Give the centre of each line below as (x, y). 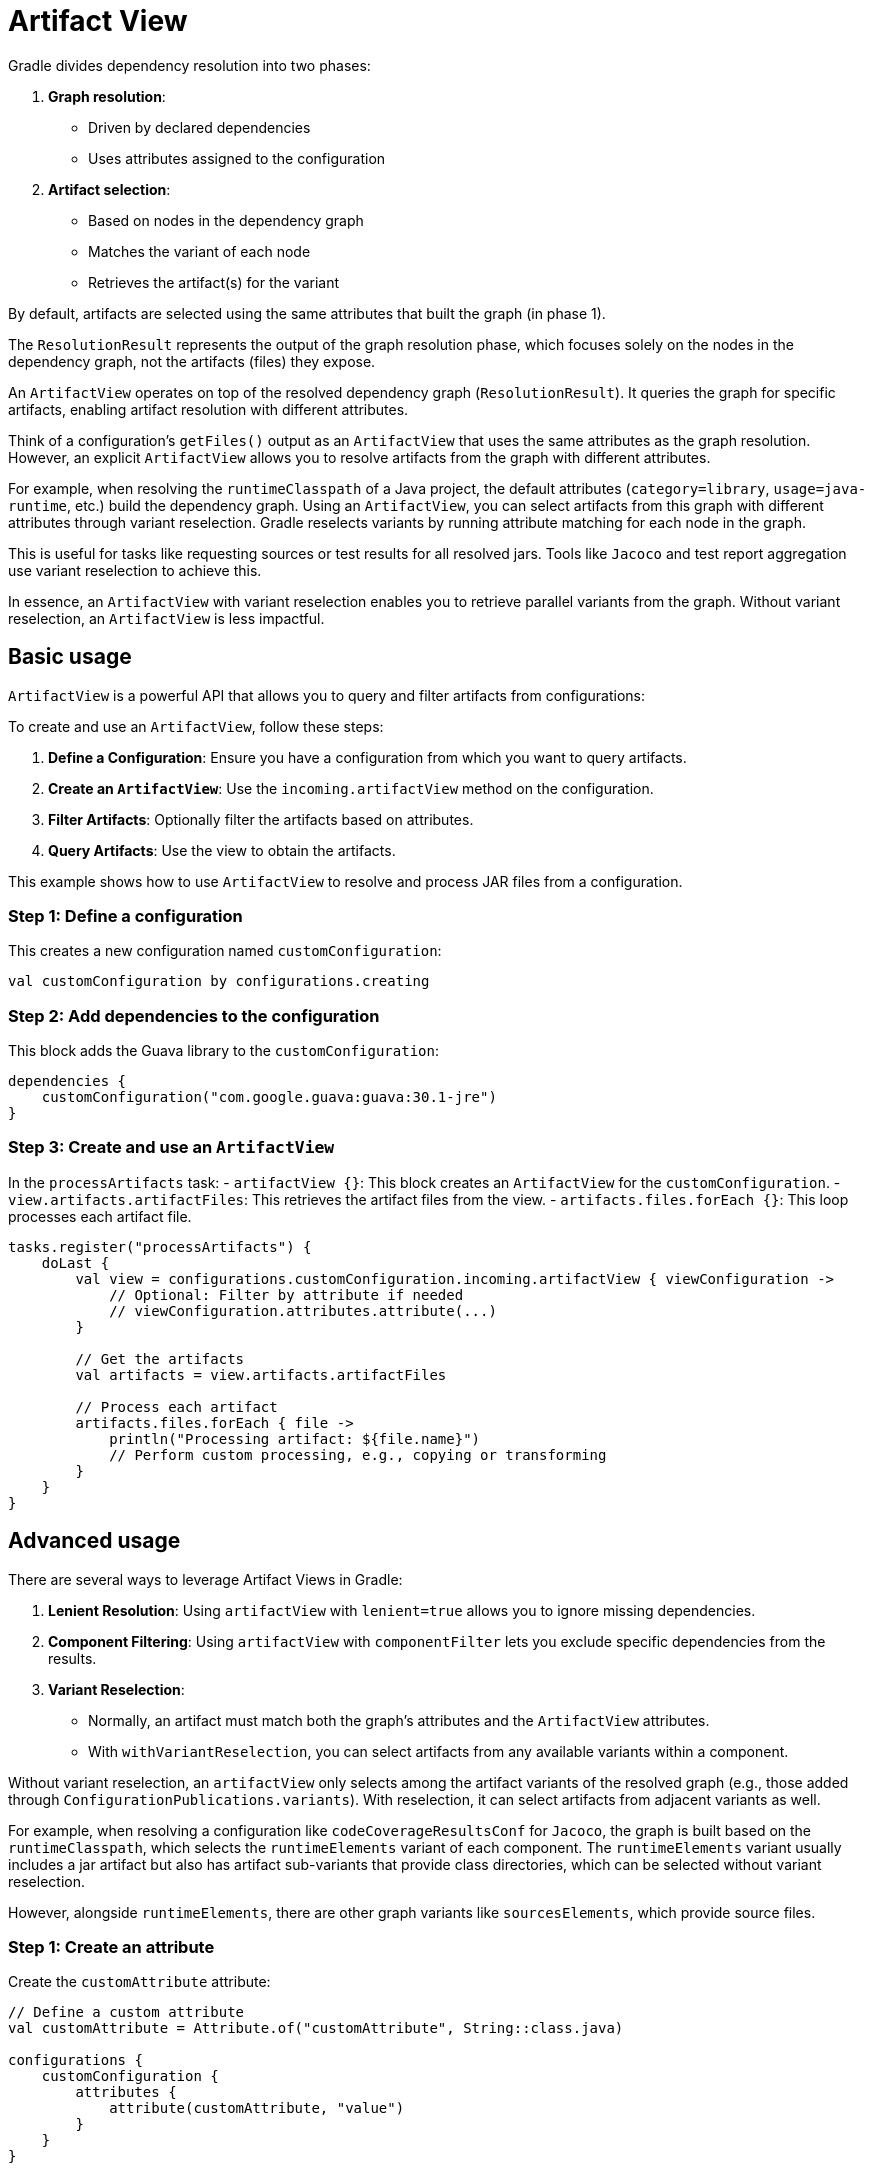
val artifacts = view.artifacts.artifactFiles (261, 1374)
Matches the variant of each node (199, 251)
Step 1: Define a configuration (125, 915)
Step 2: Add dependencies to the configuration (194, 1015)
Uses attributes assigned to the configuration (237, 158)
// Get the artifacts (160, 1358)
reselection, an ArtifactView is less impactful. (166, 618)
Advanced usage (94, 1541)
